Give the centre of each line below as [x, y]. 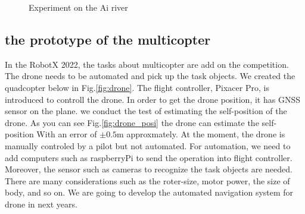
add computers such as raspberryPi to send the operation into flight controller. [149, 157]
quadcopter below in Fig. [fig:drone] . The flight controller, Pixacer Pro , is [137, 87]
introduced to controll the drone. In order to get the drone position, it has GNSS [152, 99]
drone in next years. [41, 204]
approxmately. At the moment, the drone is [206, 134]
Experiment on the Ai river [78, 7]
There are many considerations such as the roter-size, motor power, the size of [147, 180]
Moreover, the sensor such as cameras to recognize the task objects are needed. [149, 169]
